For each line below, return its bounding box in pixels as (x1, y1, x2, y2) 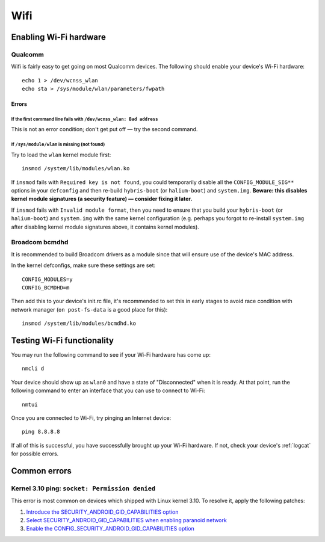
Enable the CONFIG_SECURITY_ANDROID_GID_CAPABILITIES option (26, 525, 195, 532)
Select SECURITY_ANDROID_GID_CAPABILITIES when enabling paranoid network (26, 517, 227, 524)
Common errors (11, 466, 72, 476)
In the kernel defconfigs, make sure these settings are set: (11, 262, 156, 269)
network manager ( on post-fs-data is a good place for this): (11, 306, 168, 313)
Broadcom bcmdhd (11, 238, 69, 247)
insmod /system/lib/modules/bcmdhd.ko (22, 320, 137, 327)
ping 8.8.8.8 (22, 428, 60, 436)
